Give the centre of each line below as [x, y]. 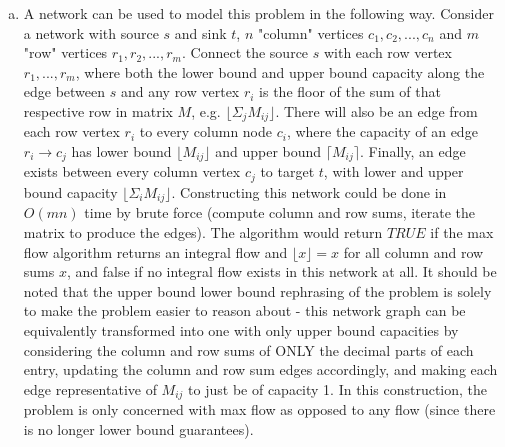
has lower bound [121, 151]
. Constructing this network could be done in [309, 191]
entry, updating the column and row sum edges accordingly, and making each [260, 369]
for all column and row [413, 251]
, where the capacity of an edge [382, 131]
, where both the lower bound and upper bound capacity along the [280, 71]
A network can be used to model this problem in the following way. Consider [258, 13]
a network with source [91, 32]
